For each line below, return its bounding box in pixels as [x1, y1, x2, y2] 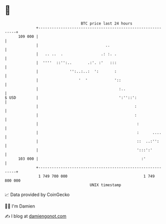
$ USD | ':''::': [4, 95, 137, 100]
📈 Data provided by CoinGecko [4, 192, 70, 198]
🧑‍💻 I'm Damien [4, 203, 35, 209]
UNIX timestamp [89, 182, 121, 188]
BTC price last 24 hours [80, 21, 133, 26]
